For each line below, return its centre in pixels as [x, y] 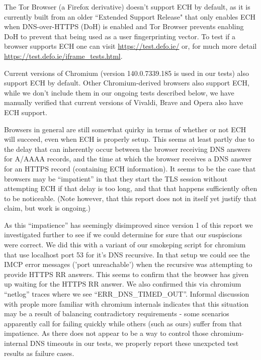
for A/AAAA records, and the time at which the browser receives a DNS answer [128, 159]
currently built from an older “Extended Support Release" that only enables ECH [130, 16]
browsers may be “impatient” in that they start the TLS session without [116, 178]
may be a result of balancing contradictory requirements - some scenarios [117, 313]
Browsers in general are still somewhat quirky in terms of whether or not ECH [125, 129]
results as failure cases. [39, 353]
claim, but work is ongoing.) [48, 208]
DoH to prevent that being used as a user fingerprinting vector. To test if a [120, 36]
